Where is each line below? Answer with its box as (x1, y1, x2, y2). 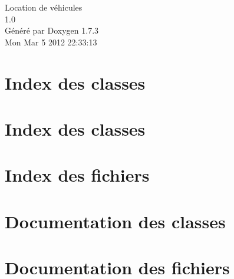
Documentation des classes (5, 209, 226, 233)
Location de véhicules (5, 1, 83, 13)
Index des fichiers (5, 163, 150, 187)
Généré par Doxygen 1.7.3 (5, 24, 99, 37)
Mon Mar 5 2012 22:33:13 (5, 35, 97, 48)
